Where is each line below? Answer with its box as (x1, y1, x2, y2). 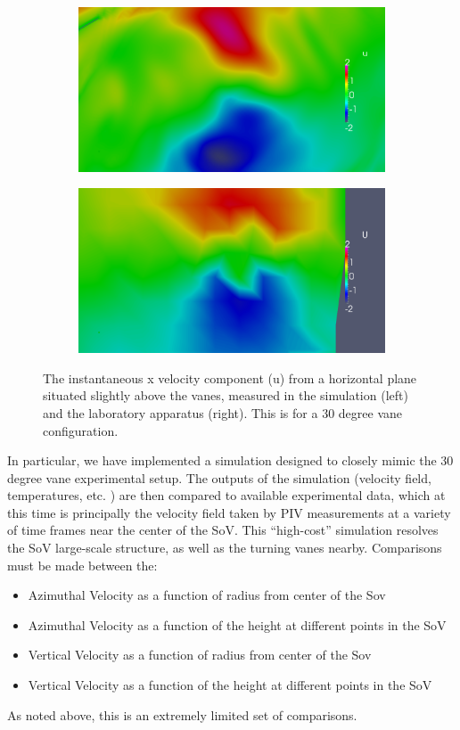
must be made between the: (7, 555, 158, 574)
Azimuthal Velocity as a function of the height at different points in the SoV (28, 615, 447, 634)
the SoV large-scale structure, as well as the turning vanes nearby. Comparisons (7, 538, 442, 557)
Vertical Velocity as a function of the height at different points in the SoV (28, 676, 432, 694)
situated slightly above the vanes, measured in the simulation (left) (43, 386, 408, 405)
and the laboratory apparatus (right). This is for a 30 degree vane (43, 403, 402, 422)
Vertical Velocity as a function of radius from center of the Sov (28, 645, 372, 664)
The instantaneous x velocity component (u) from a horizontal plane (43, 368, 417, 387)
